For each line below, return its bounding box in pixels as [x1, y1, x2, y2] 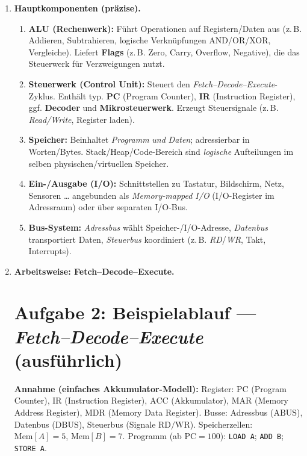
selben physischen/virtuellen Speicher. [28, 157, 169, 169]
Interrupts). [28, 245, 72, 257]
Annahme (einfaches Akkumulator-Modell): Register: [14, 382, 234, 395]
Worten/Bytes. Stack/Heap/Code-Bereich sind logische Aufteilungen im [28, 145, 294, 157]
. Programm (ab [122, 429, 182, 442]
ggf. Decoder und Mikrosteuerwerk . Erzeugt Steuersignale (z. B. [28, 101, 279, 114]
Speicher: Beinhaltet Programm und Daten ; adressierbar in [28, 133, 250, 146]
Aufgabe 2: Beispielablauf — [14, 300, 256, 325]
